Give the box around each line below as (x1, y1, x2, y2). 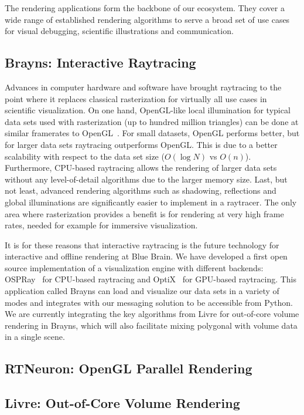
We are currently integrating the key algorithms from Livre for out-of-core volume (5, 308, 299, 320)
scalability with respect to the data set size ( (5, 150, 165, 162)
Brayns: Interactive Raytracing (5, 53, 196, 72)
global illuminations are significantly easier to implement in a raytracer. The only (5, 195, 297, 208)
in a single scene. (5, 330, 65, 343)
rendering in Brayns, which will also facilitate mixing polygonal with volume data (5, 319, 298, 331)
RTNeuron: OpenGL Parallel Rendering (5, 359, 252, 377)
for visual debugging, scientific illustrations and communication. (5, 25, 234, 37)
